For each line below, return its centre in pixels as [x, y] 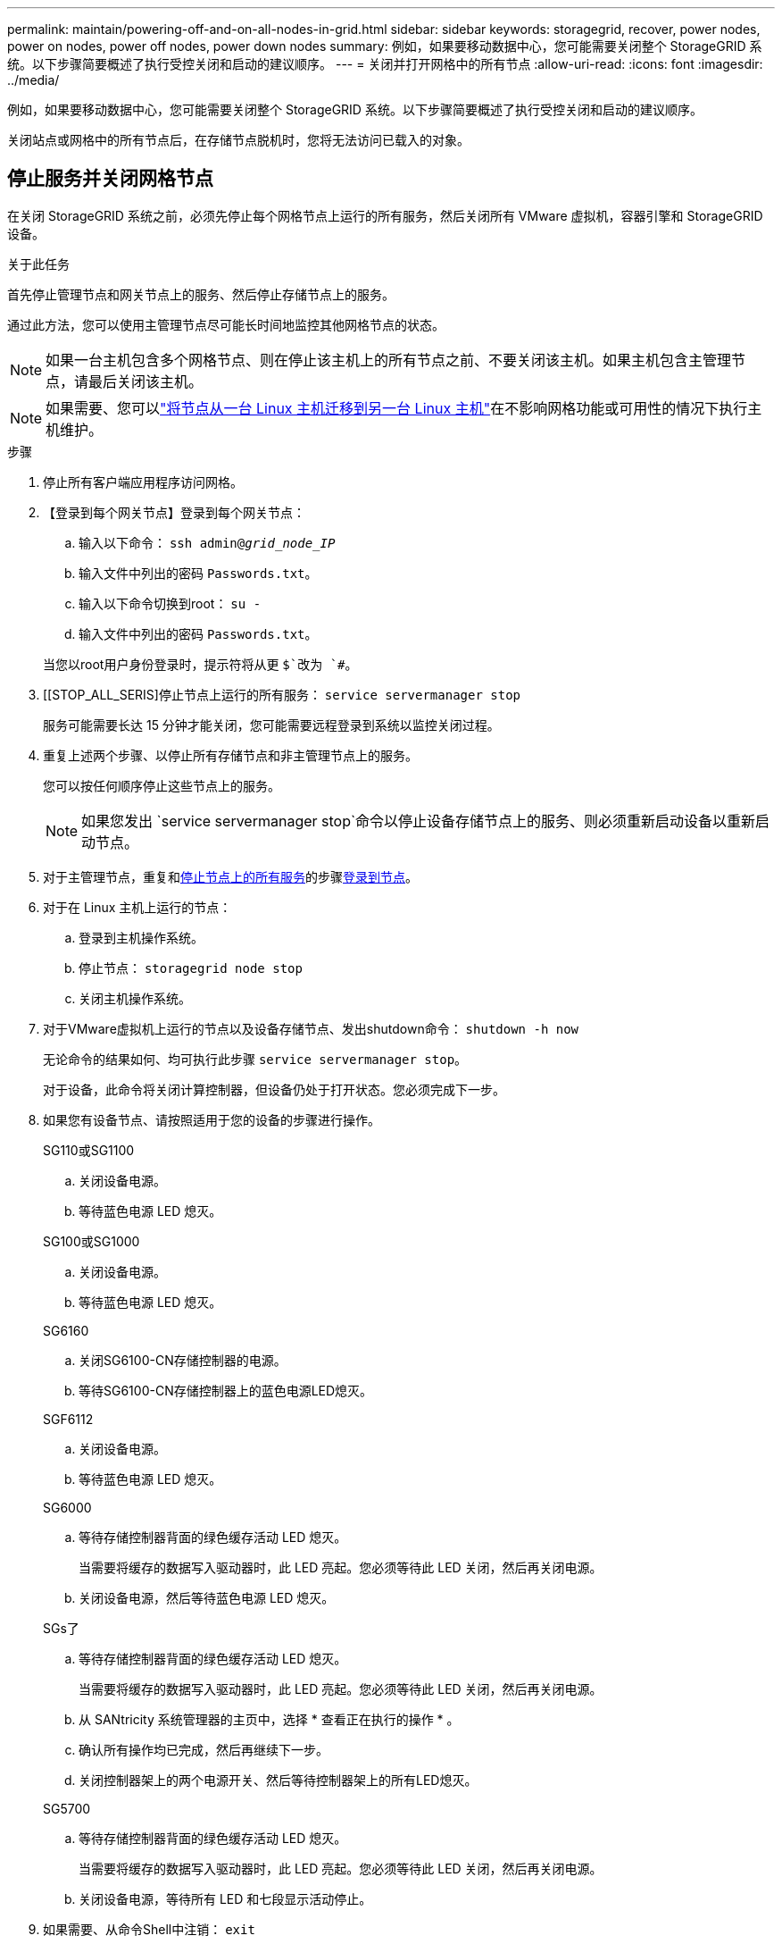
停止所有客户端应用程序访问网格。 [143, 482]
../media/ [33, 80]
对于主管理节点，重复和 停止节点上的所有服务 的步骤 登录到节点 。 [230, 876]
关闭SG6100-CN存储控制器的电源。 [183, 1360]
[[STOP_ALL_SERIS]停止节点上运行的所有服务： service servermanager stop [282, 694]
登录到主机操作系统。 [141, 937]
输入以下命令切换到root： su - [170, 603]
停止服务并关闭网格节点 [110, 179]
